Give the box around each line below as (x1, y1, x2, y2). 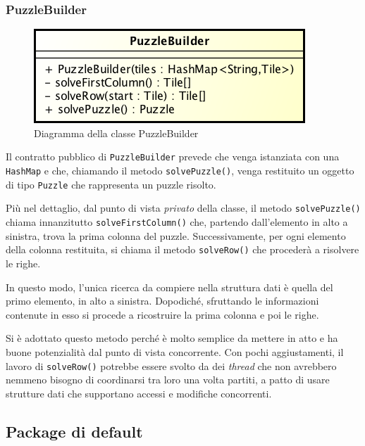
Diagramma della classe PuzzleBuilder (34, 125, 199, 140)
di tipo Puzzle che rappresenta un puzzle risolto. (6, 177, 216, 191)
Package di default (6, 420, 143, 442)
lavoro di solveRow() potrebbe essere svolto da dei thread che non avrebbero (6, 358, 337, 373)
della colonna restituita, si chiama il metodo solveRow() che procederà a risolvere (6, 242, 359, 257)
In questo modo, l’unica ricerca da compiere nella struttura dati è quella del (6, 279, 333, 294)
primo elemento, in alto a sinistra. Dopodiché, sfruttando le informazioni (6, 293, 319, 308)
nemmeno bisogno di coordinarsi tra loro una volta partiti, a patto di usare (6, 372, 330, 387)
